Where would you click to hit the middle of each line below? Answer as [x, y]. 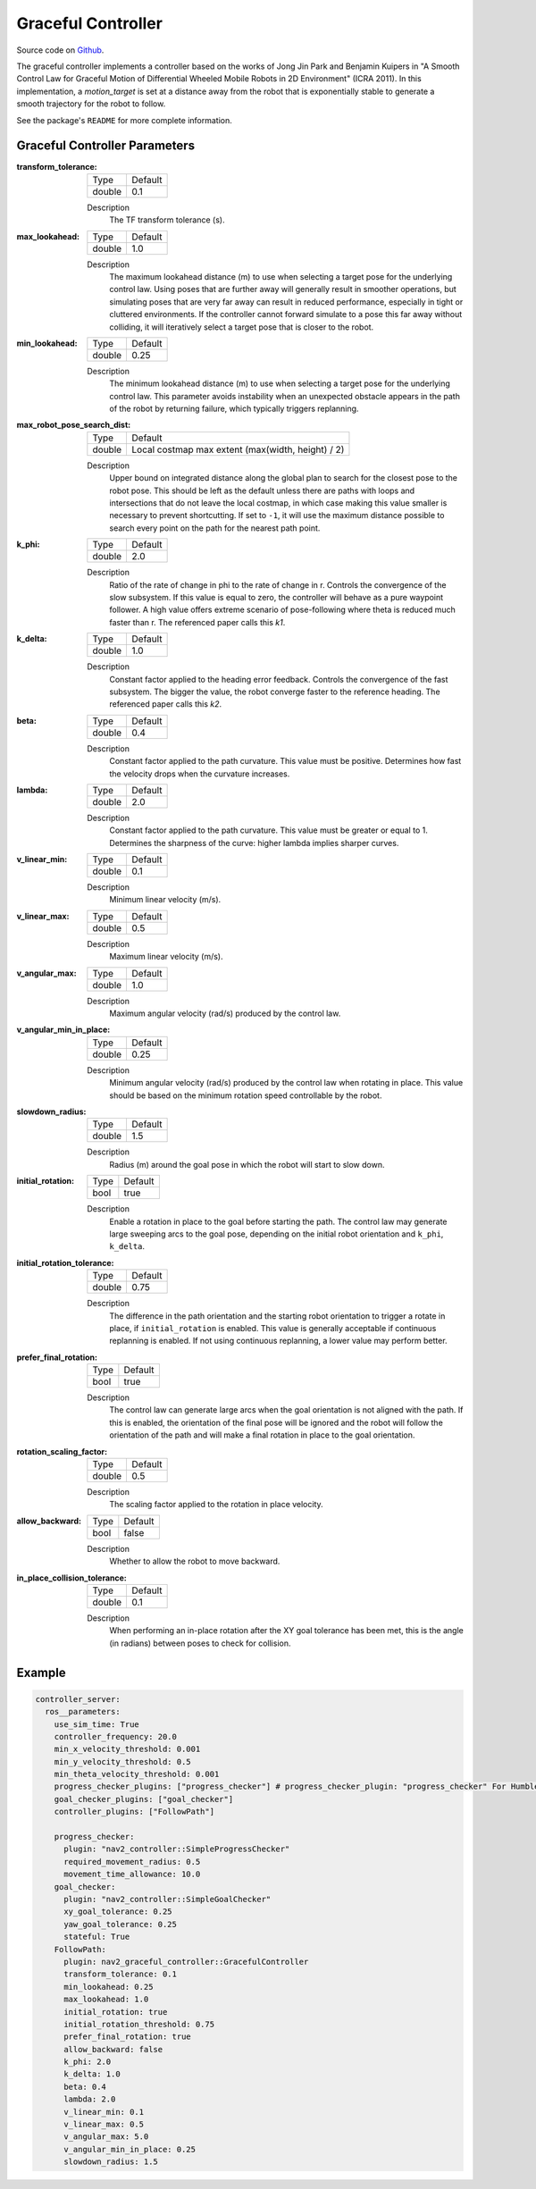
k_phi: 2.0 [88, 2062]
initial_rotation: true [116, 2012]
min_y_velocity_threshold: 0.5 [122, 1761]
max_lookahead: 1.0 [106, 2000]
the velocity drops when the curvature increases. [200, 774]
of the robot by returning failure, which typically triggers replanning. [234, 409]
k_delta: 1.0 [92, 2074]
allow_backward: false [113, 2049]
